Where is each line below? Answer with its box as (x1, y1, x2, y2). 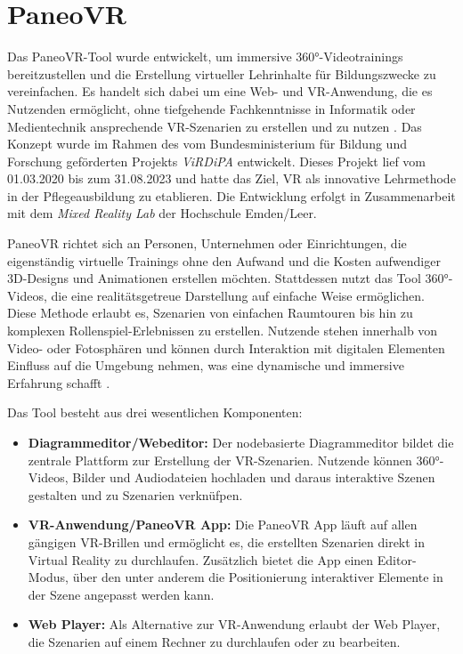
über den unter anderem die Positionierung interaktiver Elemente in (72, 568, 443, 586)
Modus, (28, 568, 69, 586)
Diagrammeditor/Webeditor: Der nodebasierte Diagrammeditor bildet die (28, 433, 454, 451)
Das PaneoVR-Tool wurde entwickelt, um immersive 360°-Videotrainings (7, 47, 403, 66)
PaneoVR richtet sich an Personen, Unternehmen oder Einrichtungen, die (7, 234, 407, 253)
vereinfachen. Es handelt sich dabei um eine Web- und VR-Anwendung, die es (7, 82, 433, 101)
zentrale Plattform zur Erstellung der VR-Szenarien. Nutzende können (28, 450, 412, 469)
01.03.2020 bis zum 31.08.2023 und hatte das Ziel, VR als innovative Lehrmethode (7, 169, 456, 188)
